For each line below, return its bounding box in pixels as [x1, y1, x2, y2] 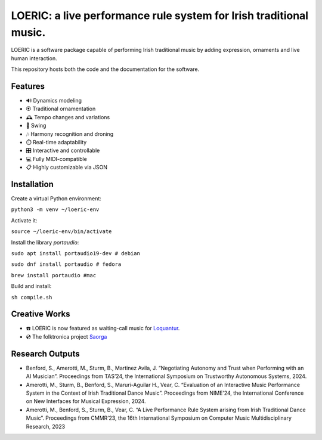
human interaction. [11, 54, 57, 62]
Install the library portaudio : [11, 238, 79, 246]
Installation [11, 179, 54, 189]
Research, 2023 [26, 423, 66, 430]
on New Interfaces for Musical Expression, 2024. [26, 398, 146, 405]
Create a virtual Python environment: [11, 195, 101, 202]
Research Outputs [11, 349, 80, 359]
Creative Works [11, 309, 71, 319]
